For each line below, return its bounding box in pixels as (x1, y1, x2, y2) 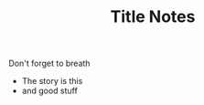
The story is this (21, 76, 83, 87)
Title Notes (110, 6, 196, 27)
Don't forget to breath (8, 58, 91, 69)
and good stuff (21, 85, 79, 97)
